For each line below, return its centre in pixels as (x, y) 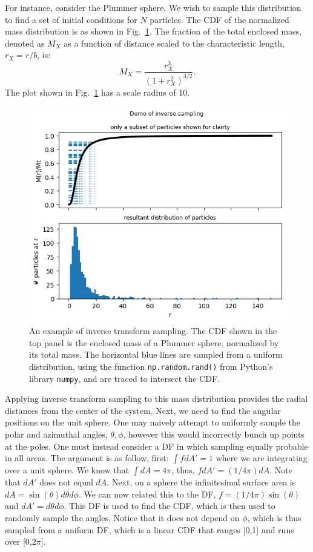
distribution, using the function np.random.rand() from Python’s (151, 366)
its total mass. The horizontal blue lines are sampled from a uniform (156, 354)
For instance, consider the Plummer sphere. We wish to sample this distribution (153, 7)
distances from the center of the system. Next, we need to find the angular (143, 410)
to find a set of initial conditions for (71, 19)
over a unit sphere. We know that (67, 470)
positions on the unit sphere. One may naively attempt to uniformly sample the (153, 422)
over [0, (18, 541)
